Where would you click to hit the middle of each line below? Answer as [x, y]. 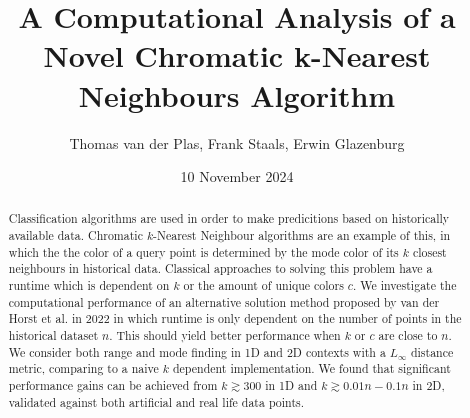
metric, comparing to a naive [83, 368]
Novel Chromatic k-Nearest [237, 55]
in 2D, [428, 385]
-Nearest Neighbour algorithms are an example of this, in [302, 235]
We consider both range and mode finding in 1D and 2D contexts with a [197, 351]
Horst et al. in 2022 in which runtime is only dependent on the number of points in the [235, 318]
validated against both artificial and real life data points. [156, 401]
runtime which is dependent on [89, 285]
